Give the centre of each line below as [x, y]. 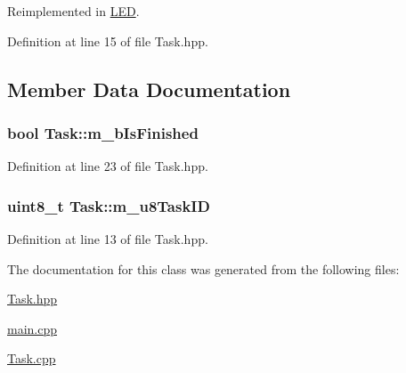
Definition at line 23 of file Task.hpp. [108, 166]
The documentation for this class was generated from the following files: [203, 268]
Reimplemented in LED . [73, 11]
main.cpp [32, 328]
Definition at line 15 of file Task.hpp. [108, 41]
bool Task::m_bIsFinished [103, 132]
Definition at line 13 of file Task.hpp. [108, 239]
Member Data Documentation [149, 89]
